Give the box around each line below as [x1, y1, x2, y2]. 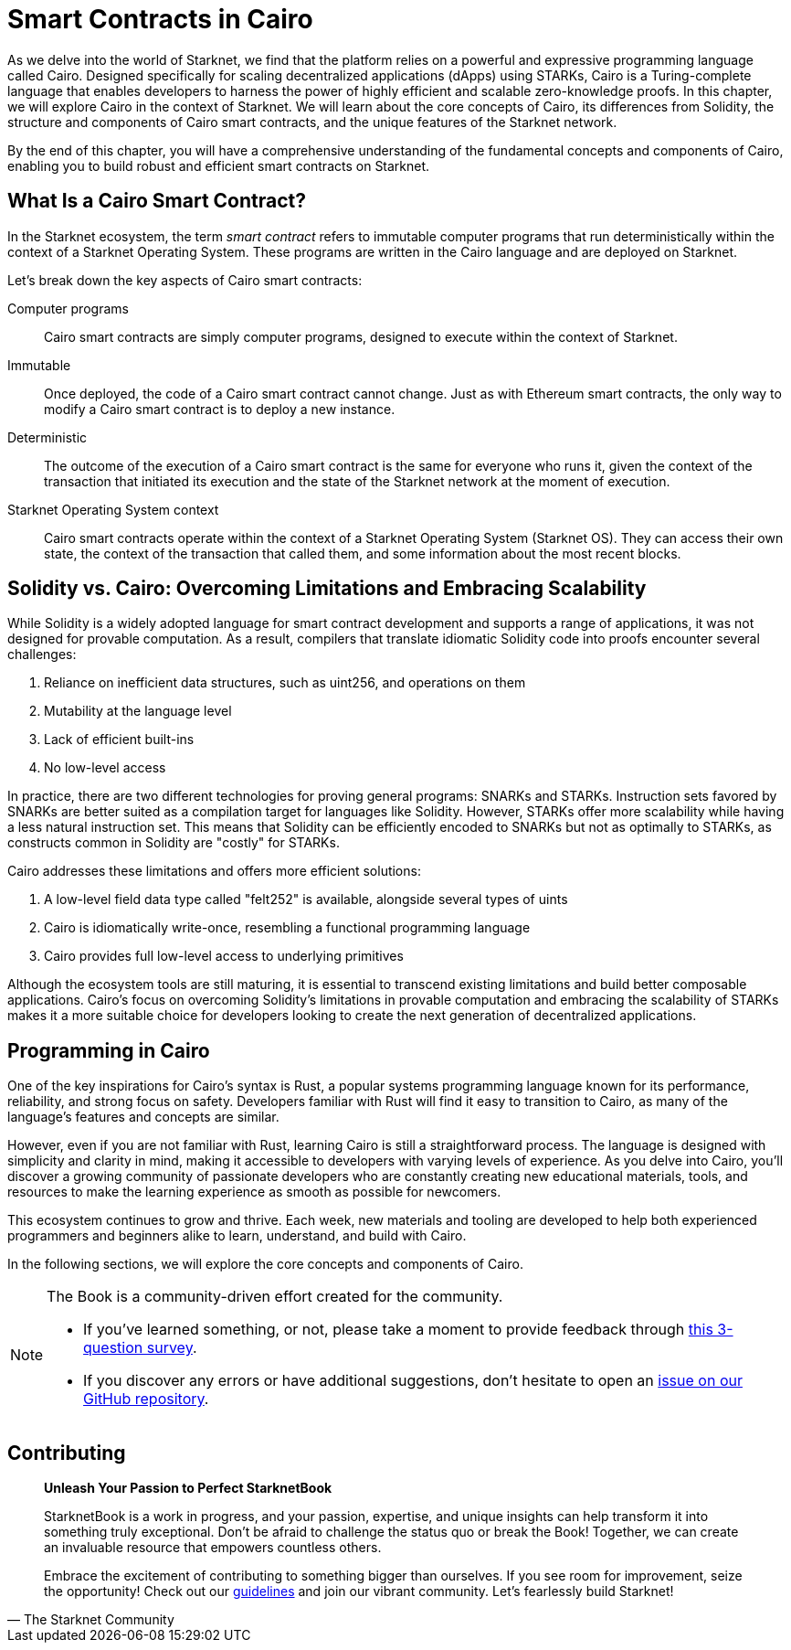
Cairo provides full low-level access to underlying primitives [44, 948, 404, 964]
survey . [146, 1338, 197, 1357]
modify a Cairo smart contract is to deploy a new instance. [44, 400, 395, 417]
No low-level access [44, 760, 166, 776]
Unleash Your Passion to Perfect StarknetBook [44, 1480, 332, 1496]
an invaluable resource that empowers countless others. [44, 1539, 382, 1556]
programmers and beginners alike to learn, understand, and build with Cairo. [7, 1228, 467, 1244]
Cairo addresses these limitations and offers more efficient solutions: [7, 863, 421, 879]
